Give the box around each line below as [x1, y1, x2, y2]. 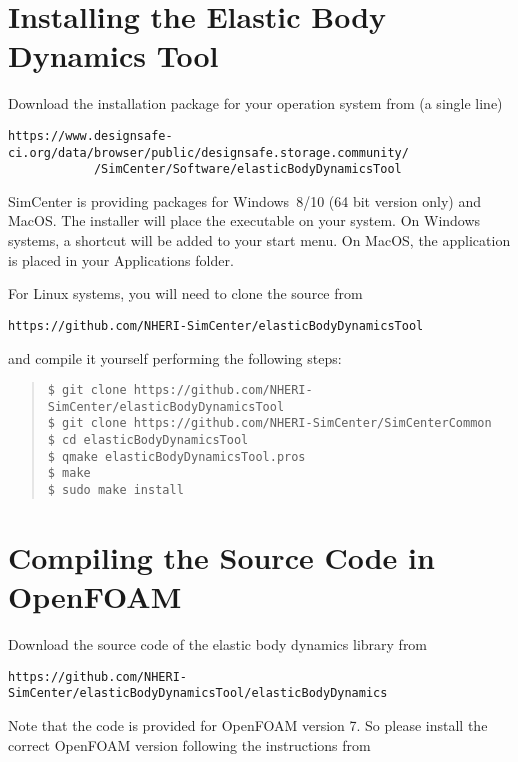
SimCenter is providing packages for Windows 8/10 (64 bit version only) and [8, 190, 481, 211]
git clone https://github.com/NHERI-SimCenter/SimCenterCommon [62, 416, 492, 431]
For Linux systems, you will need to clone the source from [8, 283, 363, 304]
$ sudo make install [47, 483, 184, 498]
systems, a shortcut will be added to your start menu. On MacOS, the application [8, 230, 511, 251]
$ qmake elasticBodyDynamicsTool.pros [47, 449, 306, 464]
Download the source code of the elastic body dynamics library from [8, 634, 428, 654]
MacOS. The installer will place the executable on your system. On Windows [8, 210, 481, 231]
